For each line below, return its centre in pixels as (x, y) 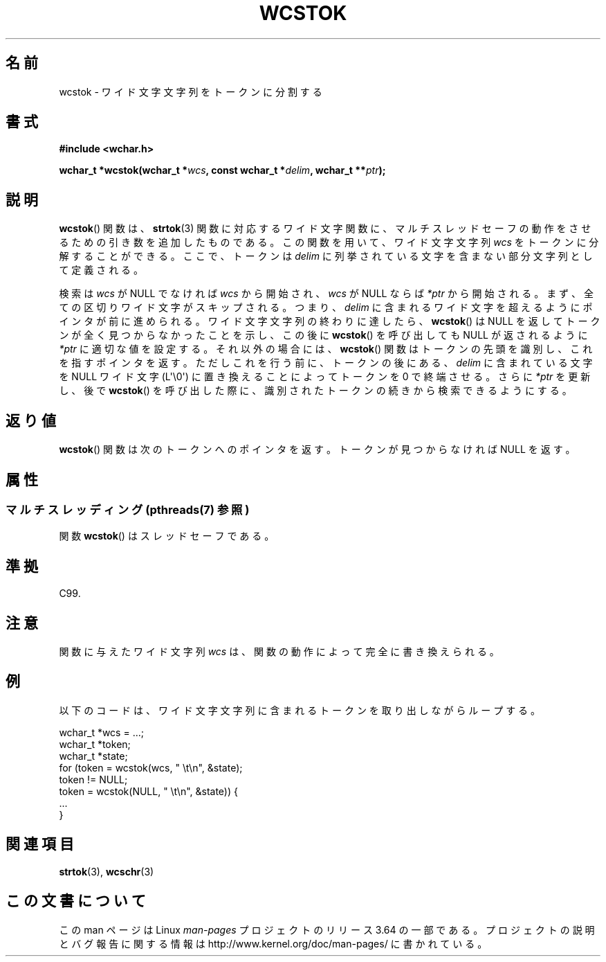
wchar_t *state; (93, 756)
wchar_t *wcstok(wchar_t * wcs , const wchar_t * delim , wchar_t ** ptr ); (222, 170)
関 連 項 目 (40, 844)
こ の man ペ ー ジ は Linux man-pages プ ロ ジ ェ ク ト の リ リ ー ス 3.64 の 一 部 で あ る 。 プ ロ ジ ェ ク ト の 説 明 (327, 929)
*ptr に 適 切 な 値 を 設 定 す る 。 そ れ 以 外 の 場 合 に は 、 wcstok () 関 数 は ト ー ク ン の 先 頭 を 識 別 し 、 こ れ (326, 349)
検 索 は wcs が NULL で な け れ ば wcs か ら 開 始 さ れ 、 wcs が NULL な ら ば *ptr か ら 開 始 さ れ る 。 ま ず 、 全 (326, 294)
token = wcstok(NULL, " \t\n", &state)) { (148, 791)
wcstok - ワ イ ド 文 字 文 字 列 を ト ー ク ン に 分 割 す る (191, 91)
